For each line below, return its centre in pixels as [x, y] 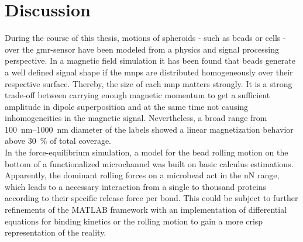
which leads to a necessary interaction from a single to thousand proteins [136, 186]
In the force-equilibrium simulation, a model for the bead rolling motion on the [147, 152]
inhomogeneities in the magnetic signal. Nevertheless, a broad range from [136, 118]
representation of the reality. [56, 232]
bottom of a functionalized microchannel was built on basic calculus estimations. [149, 163]
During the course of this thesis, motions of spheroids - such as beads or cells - [145, 38]
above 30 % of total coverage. [58, 141]
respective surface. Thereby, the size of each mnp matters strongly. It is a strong [149, 83]
